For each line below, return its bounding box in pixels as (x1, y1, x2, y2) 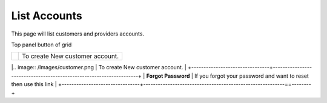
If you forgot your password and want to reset (194, 72, 309, 80)
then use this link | (11, 81, 57, 88)
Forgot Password (146, 72, 190, 80)
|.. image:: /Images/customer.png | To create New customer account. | (11, 64, 187, 71)
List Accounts (11, 9, 82, 22)
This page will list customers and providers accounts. (11, 30, 145, 37)
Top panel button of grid (11, 41, 72, 48)
